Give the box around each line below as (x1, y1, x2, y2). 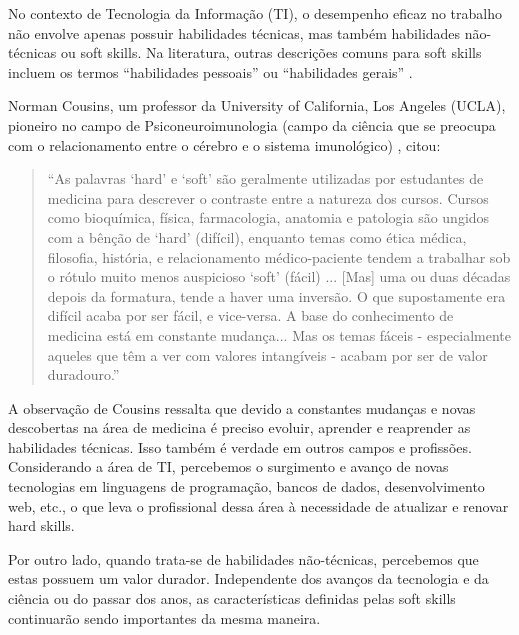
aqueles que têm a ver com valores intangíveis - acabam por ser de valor (47, 344, 488, 365)
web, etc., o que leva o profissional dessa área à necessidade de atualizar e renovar (8, 495, 509, 516)
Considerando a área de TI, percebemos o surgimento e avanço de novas (8, 456, 449, 477)
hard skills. (8, 515, 75, 536)
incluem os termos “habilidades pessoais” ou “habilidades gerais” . (8, 61, 413, 82)
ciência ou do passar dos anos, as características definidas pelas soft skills (8, 588, 456, 609)
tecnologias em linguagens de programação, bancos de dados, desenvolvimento (8, 476, 485, 497)
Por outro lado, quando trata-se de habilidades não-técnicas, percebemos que (8, 548, 479, 569)
